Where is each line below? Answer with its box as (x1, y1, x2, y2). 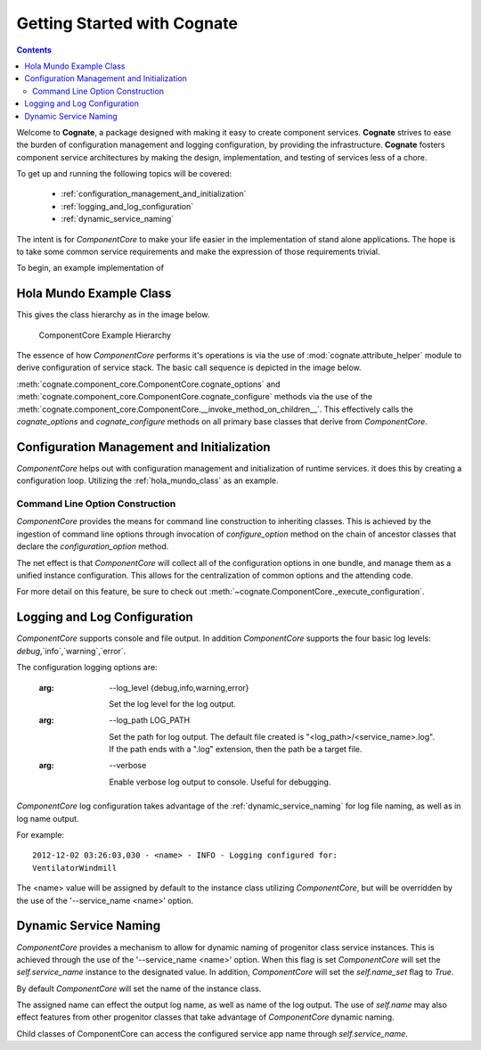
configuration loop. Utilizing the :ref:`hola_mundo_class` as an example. (16, 475, 280, 486)
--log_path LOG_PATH (109, 715, 191, 726)
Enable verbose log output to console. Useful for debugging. (109, 776, 331, 787)
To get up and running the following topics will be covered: (16, 168, 232, 179)
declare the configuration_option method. (16, 541, 169, 552)
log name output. (16, 813, 79, 824)
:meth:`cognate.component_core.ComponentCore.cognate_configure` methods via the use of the (16, 391, 373, 402)
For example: (16, 830, 65, 841)
